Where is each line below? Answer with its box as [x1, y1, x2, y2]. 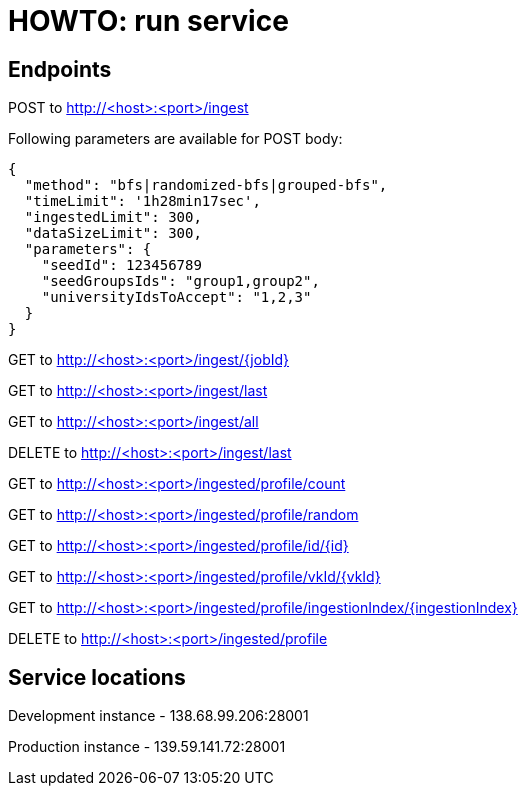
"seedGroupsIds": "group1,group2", [41, 273, 320, 290]
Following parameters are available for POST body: [8, 130, 343, 148]
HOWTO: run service [8, 4, 289, 38]
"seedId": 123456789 [41, 257, 202, 274]
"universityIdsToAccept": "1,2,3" [41, 289, 312, 306]
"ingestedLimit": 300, [24, 209, 202, 226]
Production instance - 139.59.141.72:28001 [8, 738, 286, 756]
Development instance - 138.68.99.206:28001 [8, 707, 309, 725]
